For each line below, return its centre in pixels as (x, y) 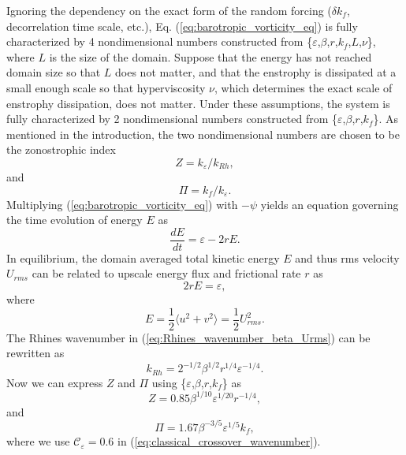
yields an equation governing (330, 204)
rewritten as (35, 353)
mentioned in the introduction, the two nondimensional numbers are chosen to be (203, 134)
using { (169, 382)
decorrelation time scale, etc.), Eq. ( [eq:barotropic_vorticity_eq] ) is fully (182, 26)
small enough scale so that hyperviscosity (106, 87)
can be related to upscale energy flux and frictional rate (166, 273)
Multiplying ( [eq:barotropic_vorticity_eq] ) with (122, 204)
